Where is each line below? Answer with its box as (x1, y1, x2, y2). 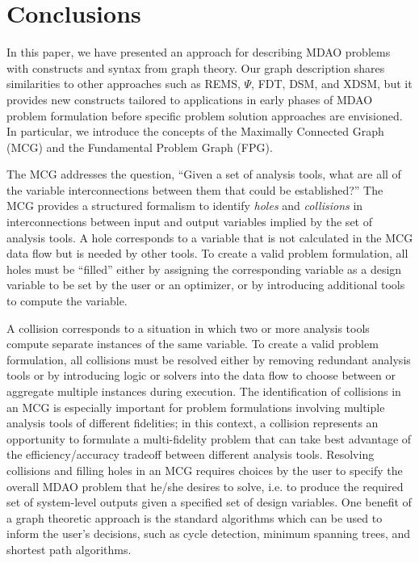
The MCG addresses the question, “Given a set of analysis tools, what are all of (6, 166, 401, 183)
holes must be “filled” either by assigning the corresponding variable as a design (6, 260, 402, 277)
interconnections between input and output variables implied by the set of (6, 213, 372, 230)
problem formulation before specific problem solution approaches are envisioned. (6, 107, 403, 124)
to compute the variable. (6, 292, 128, 309)
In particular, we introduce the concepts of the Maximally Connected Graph (6, 123, 384, 140)
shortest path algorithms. (6, 540, 132, 557)
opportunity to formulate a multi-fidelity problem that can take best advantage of (6, 430, 412, 447)
